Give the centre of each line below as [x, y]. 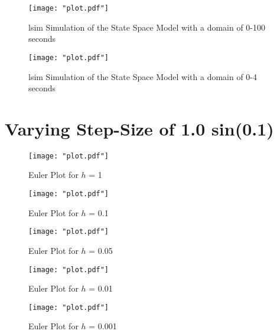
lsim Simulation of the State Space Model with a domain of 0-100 [147, 27]
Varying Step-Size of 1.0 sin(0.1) [139, 128]
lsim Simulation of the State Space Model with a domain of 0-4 [143, 76]
